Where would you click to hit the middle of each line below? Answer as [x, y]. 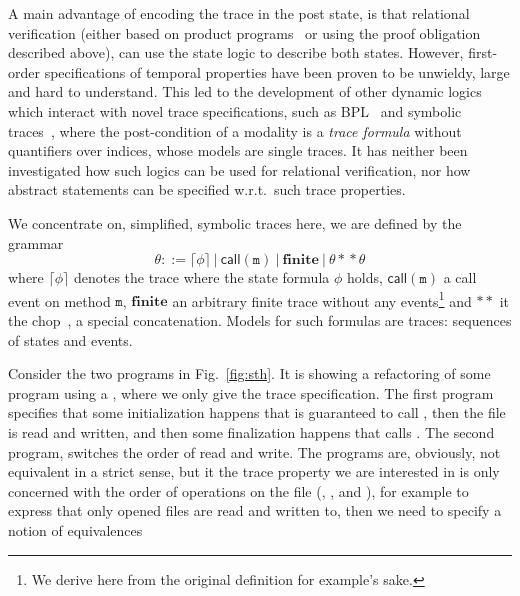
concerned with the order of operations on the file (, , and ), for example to [238, 490]
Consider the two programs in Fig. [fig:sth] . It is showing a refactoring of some [249, 373]
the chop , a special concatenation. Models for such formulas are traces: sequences [260, 319]
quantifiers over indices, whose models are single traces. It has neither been [238, 150]
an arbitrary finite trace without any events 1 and [322, 299]
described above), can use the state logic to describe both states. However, [236, 52]
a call [460, 277]
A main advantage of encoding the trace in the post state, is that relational [239, 13]
